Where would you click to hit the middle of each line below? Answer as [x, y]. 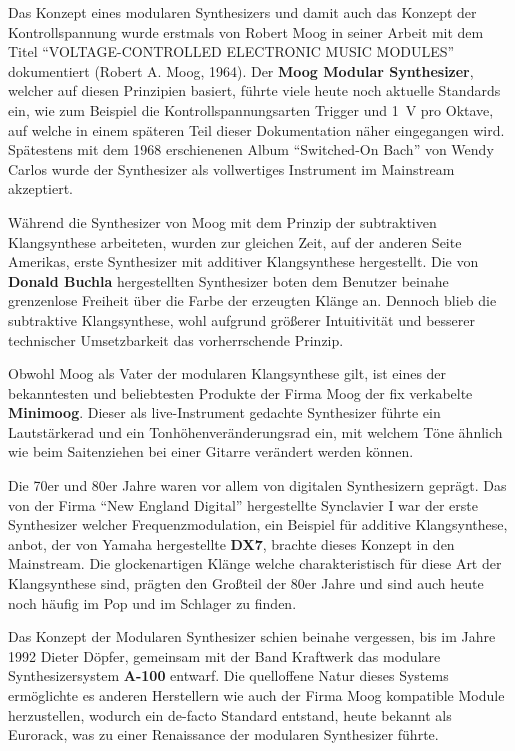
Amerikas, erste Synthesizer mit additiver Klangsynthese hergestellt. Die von [243, 261]
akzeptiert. [40, 188]
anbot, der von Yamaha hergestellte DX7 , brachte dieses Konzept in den [231, 543]
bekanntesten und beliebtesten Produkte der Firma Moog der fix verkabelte [240, 392]
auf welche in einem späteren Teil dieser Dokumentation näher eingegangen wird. [256, 129]
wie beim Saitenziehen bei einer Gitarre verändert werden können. [211, 451]
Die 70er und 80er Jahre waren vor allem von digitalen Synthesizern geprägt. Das [257, 485]
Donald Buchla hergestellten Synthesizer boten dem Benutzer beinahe [228, 280]
